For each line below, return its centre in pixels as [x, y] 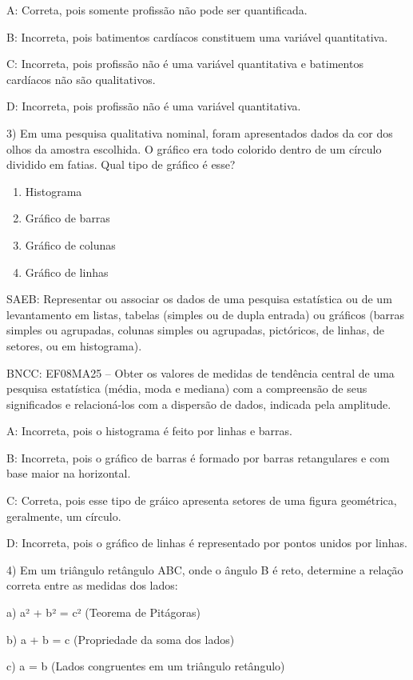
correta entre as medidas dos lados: [92, 585]
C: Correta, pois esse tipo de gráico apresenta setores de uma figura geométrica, [202, 500]
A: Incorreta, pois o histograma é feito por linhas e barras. [149, 431]
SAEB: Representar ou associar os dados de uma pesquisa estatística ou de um [199, 299]
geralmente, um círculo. [64, 516]
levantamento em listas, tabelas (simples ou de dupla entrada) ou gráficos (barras [206, 314]
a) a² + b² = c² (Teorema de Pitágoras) [103, 612]
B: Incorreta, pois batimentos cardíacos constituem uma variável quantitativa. [197, 36]
